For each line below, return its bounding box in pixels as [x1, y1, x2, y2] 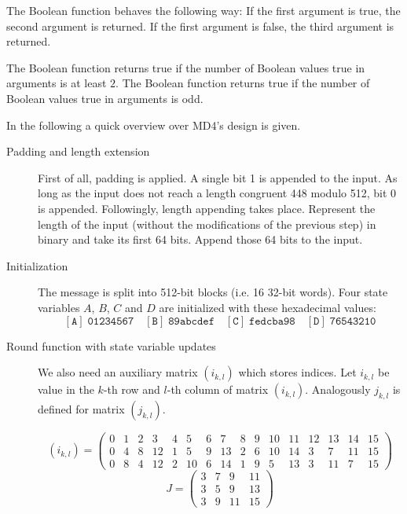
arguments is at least [6, 75, 107, 91]
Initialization [6, 257, 68, 274]
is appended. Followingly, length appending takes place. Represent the [38, 200, 376, 216]
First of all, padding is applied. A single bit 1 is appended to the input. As [38, 169, 398, 185]
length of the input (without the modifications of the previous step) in [38, 215, 376, 232]
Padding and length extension [6, 143, 150, 160]
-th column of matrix [167, 381, 269, 398]
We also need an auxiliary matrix [38, 364, 198, 380]
